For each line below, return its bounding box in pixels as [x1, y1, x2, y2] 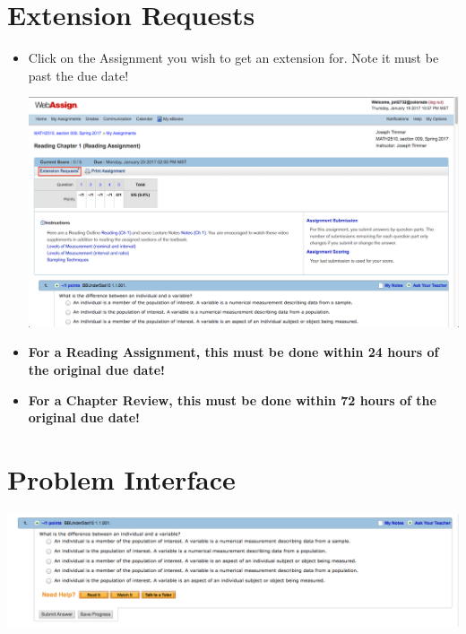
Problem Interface [7, 460, 236, 497]
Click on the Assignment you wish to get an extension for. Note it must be [28, 48, 439, 67]
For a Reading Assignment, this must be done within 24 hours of [28, 343, 439, 361]
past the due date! [28, 65, 129, 84]
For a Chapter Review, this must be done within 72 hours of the [28, 390, 436, 409]
